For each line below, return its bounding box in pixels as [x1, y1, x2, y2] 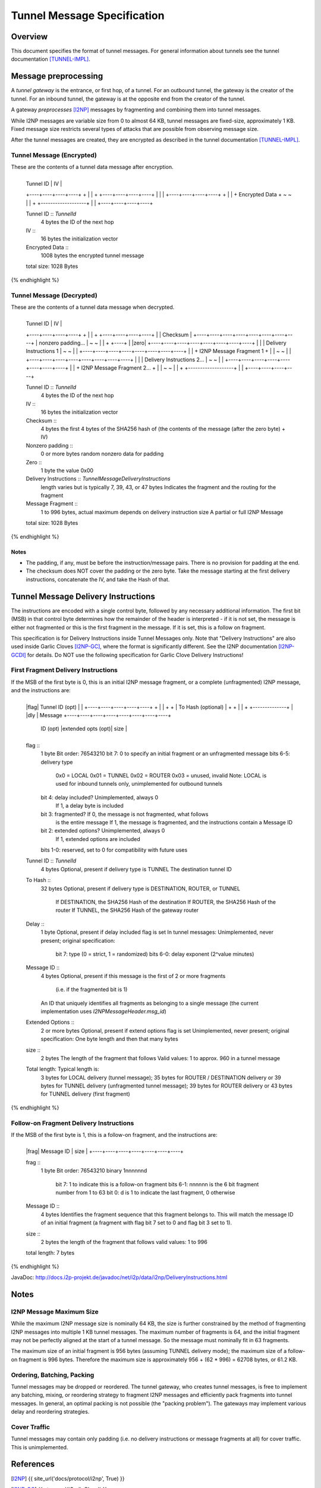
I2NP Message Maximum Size [11, 1307, 99, 1315]
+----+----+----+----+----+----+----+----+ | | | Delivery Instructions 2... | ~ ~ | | [26, 356, 224, 363]
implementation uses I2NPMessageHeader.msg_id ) [40, 1008, 166, 1015]
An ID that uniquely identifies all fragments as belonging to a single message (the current [40, 999, 259, 1006]
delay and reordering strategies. [11, 1408, 90, 1415]
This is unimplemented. [11, 1443, 68, 1451]
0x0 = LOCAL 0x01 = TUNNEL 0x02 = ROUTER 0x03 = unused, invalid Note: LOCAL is [55, 771, 267, 779]
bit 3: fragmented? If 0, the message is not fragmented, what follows [40, 810, 209, 818]
